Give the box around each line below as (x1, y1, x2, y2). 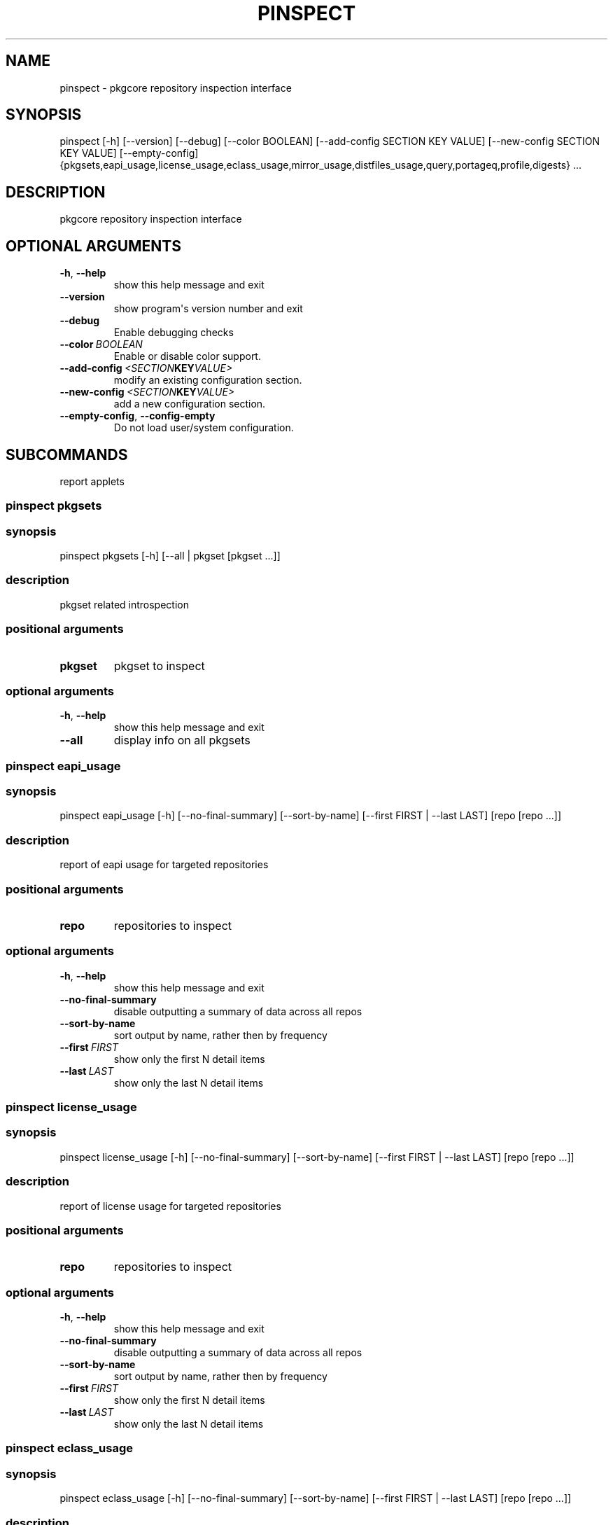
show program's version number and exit (113, 302, 303, 315)
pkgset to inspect (113, 658, 205, 673)
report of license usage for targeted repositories (59, 1199, 281, 1212)
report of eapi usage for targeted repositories (59, 858, 269, 871)
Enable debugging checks (113, 326, 234, 339)
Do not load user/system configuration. (113, 422, 294, 434)
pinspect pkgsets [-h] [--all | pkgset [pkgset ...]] (59, 550, 281, 562)
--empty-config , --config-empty (59, 410, 216, 422)
